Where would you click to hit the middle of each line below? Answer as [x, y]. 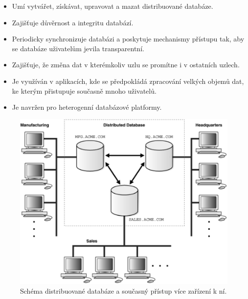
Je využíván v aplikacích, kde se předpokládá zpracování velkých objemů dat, [128, 81]
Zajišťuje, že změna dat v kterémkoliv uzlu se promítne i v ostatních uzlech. [126, 65]
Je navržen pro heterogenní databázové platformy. [87, 107]
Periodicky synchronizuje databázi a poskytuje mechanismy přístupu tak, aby [128, 39]
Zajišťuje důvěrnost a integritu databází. [73, 22]
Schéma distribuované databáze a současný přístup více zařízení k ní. [124, 290]
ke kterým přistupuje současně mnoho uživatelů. [84, 90]
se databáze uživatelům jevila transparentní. [78, 48]
